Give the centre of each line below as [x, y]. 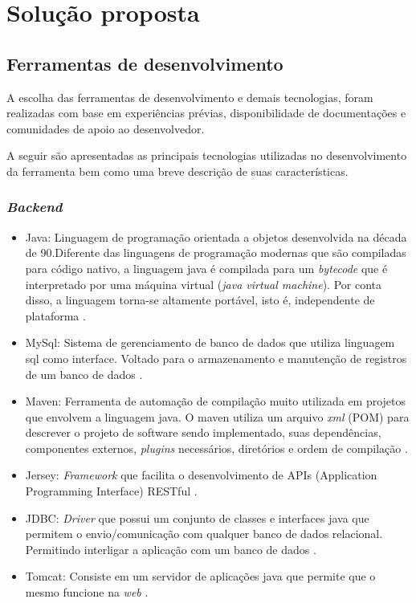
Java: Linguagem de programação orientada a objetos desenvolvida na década [216, 236]
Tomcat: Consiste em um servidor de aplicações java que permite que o [200, 576]
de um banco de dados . [84, 374]
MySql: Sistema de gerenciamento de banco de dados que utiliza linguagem [210, 342]
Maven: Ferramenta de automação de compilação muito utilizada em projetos [216, 401]
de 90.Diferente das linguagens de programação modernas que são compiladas [216, 253]
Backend [35, 207]
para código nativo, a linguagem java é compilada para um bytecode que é [206, 268]
